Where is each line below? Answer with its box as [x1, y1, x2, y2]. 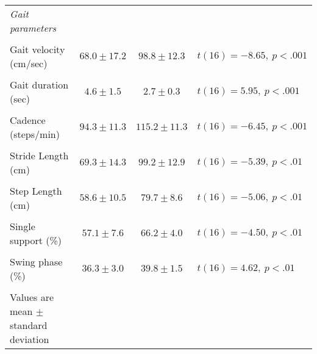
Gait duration [10, 78, 69, 92]
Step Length [10, 184, 62, 198]
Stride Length [10, 148, 69, 162]
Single [10, 219, 35, 233]
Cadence [10, 113, 46, 127]
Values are [10, 290, 54, 304]
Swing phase [10, 255, 63, 269]
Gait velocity [10, 42, 65, 56]
